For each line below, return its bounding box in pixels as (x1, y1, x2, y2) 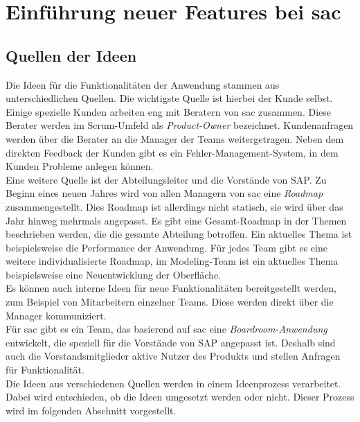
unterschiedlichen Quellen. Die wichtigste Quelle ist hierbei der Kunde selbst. (6, 91, 333, 105)
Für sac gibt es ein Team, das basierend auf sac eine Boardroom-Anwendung (6, 322, 327, 336)
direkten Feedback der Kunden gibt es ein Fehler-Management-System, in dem (6, 145, 339, 159)
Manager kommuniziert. (6, 308, 107, 322)
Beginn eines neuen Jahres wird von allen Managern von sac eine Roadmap (6, 186, 323, 200)
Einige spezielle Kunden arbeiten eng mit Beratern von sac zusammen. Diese (6, 104, 331, 118)
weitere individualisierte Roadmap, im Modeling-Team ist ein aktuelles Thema (6, 254, 339, 268)
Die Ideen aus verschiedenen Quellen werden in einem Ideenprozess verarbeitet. (6, 376, 341, 390)
